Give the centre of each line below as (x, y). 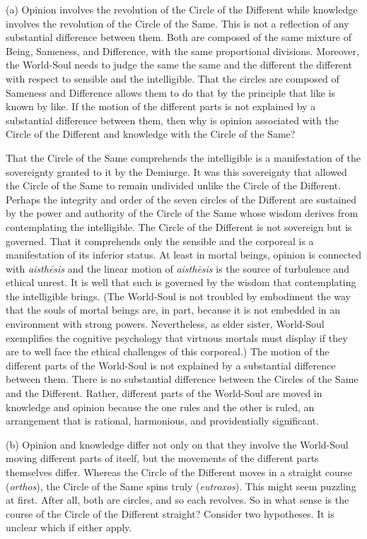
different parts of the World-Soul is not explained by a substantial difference (171, 365)
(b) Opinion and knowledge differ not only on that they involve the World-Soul (177, 444)
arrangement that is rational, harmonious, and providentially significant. (163, 421)
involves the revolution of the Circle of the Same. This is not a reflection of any (177, 23)
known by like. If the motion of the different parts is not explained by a (161, 106)
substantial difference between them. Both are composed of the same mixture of (179, 37)
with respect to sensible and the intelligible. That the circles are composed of (173, 78)
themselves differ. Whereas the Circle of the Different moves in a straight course (179, 472)
